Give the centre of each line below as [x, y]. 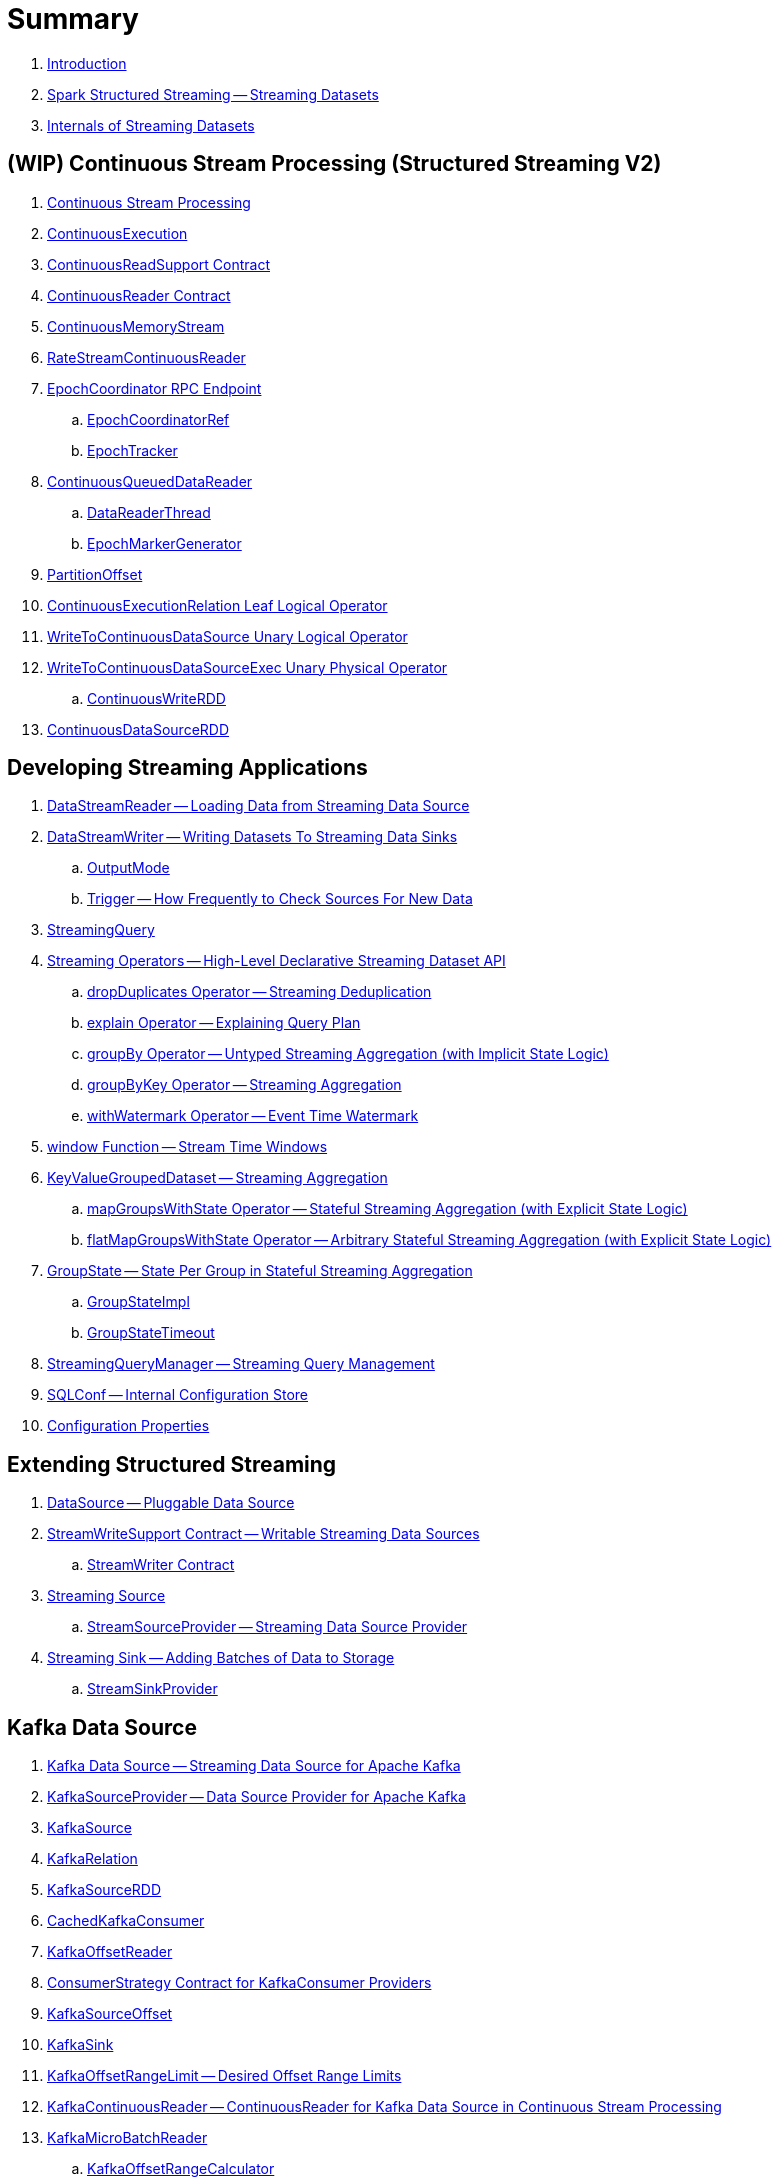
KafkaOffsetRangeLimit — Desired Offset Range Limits [224, 2076]
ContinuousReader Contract [139, 295]
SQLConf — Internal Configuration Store [178, 1395]
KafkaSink [80, 2045]
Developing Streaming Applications [187, 768]
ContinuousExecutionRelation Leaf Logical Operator [217, 605]
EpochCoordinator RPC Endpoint [154, 388]
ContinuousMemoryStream [136, 326]
